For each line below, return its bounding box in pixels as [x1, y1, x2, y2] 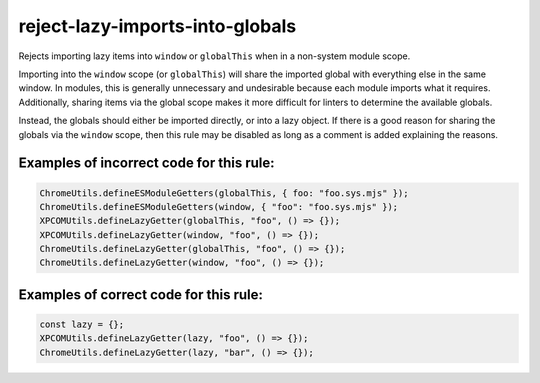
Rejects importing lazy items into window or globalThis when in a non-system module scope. [18, 50, 411, 62]
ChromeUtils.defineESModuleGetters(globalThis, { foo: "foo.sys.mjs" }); [39, 187, 409, 199]
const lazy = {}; [39, 319, 125, 330]
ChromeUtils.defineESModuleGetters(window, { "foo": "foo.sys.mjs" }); [39, 201, 399, 212]
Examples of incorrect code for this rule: [18, 155, 275, 172]
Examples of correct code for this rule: [18, 286, 264, 303]
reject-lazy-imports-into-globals [18, 15, 297, 37]
